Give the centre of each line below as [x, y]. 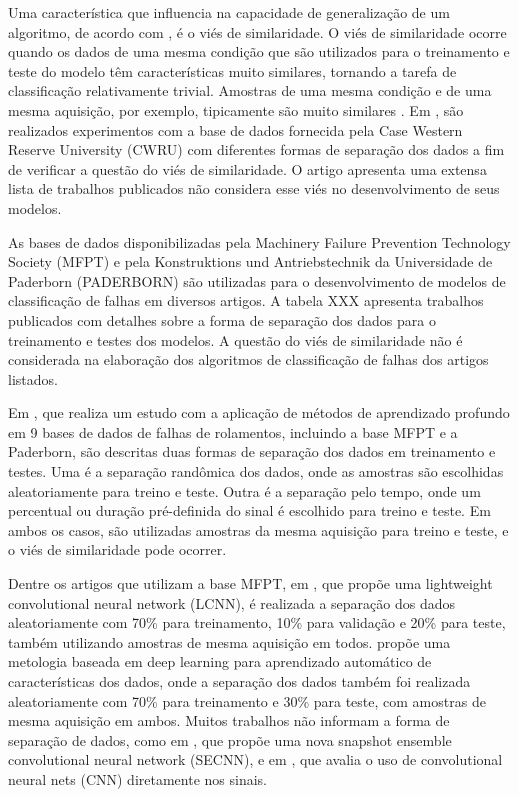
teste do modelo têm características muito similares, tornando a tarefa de [232, 70]
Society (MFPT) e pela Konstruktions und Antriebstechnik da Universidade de [250, 261]
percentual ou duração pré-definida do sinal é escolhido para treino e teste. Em [249, 510]
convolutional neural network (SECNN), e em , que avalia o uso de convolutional [255, 759]
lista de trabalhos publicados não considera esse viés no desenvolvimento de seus [254, 188]
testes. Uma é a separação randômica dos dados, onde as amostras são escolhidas [256, 471]
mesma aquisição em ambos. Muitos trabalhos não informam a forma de [229, 720]
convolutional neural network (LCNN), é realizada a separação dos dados [232, 602]
